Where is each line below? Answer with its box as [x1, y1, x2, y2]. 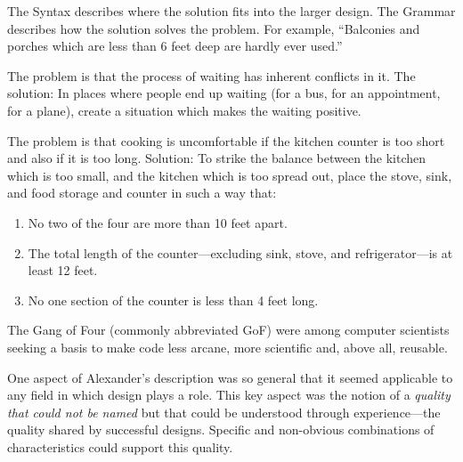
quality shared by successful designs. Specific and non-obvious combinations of [7, 420, 435, 439]
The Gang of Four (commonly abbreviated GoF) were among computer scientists [7, 320, 450, 339]
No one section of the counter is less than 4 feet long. [28, 290, 319, 309]
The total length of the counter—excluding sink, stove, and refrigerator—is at [28, 243, 453, 262]
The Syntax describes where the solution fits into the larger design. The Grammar [7, 2, 456, 20]
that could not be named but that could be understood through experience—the [7, 402, 441, 421]
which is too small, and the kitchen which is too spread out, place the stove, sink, [7, 166, 452, 184]
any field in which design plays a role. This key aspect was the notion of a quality [7, 385, 451, 404]
